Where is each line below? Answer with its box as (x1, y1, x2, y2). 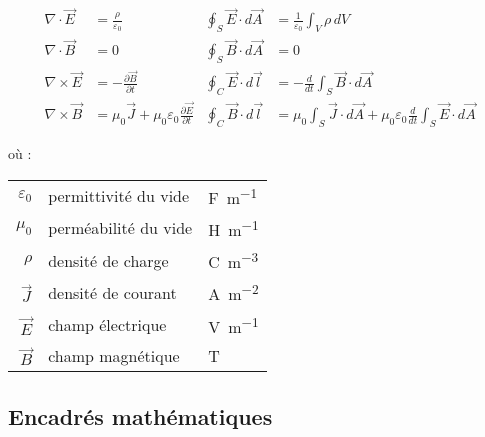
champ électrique (48, 313, 167, 337)
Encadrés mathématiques (8, 400, 273, 431)
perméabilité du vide (48, 216, 193, 240)
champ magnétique (48, 344, 180, 368)
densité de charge (48, 248, 169, 272)
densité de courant (48, 281, 177, 305)
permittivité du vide (48, 184, 190, 208)
